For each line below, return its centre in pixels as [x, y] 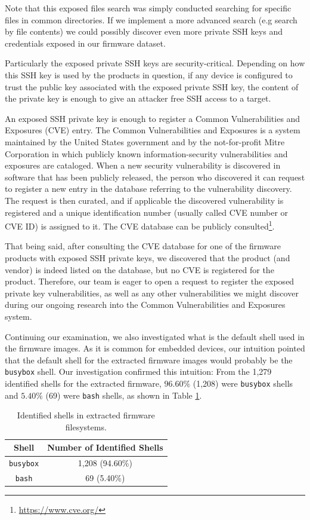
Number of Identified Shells [105, 447]
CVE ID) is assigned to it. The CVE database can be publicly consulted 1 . [140, 225]
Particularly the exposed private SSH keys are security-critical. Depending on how [155, 63]
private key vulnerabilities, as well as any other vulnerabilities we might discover [152, 293]
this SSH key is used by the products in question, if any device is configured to [149, 74]
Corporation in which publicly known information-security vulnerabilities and [146, 153]
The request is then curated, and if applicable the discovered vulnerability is [144, 200]
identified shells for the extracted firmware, [83, 383]
